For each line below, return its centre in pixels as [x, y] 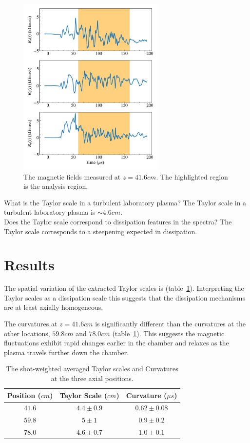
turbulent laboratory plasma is [50, 212]
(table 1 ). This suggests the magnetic [168, 333]
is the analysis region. [56, 186]
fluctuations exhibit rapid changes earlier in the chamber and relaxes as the [116, 343]
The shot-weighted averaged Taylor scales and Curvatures [92, 369]
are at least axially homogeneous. [54, 307]
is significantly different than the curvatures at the [170, 324]
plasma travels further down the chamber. [67, 352]
